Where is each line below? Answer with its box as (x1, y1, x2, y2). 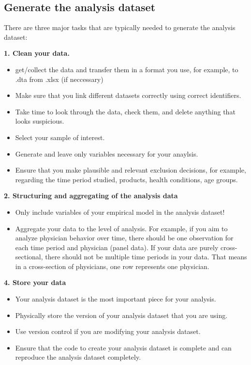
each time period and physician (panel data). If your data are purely (15, 242, 219, 252)
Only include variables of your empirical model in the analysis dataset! (15, 206, 225, 217)
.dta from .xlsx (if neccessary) (15, 74, 103, 84)
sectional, (15, 252, 43, 262)
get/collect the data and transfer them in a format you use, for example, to (15, 64, 238, 74)
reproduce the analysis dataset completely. (15, 352, 141, 362)
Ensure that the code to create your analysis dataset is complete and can (15, 342, 232, 352)
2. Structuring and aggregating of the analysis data (4, 190, 178, 201)
